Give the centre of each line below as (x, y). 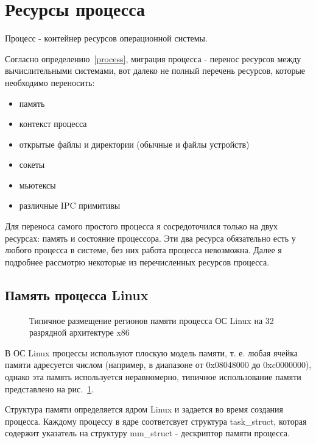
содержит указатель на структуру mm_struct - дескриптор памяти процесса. (147, 433)
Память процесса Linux (77, 294)
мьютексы (37, 185)
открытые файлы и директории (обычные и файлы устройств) (134, 144)
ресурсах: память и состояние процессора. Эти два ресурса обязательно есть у (150, 238)
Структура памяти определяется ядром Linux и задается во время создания (144, 409)
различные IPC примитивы (70, 205)
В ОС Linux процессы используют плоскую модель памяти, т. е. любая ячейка (151, 352)
